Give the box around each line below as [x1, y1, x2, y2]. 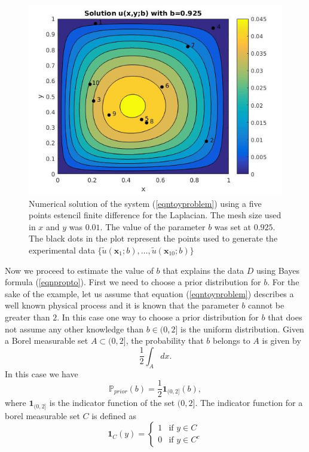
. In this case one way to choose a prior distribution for [57, 310, 259, 323]
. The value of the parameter [100, 220, 206, 233]
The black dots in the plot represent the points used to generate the [29, 232, 278, 245]
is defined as [91, 409, 136, 422]
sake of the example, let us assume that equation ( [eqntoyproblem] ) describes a [5, 287, 294, 300]
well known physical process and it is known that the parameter [5, 299, 239, 311]
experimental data [29, 243, 95, 256]
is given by [262, 334, 301, 347]
